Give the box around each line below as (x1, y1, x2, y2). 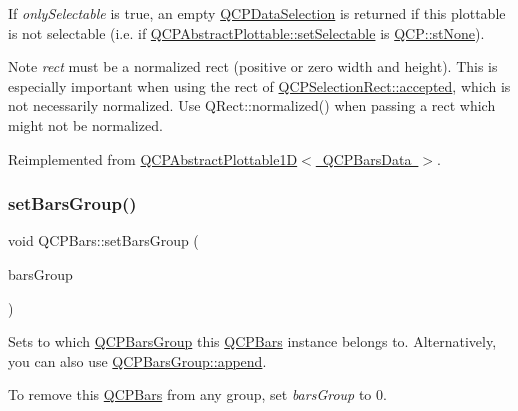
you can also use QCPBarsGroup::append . (8, 350, 267, 371)
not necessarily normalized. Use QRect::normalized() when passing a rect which (8, 95, 496, 116)
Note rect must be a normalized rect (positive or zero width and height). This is (8, 56, 498, 77)
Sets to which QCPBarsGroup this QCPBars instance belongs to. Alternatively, (8, 331, 497, 352)
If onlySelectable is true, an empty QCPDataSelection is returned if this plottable (8, 3, 506, 23)
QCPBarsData (322, 148, 412, 169)
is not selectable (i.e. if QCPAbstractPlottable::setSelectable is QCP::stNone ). (8, 22, 485, 43)
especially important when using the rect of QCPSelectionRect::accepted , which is (8, 75, 511, 96)
